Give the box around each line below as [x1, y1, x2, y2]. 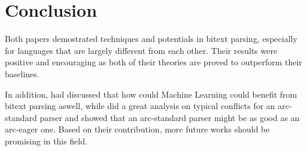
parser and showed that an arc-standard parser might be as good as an [39, 111, 300, 123]
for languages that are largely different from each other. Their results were [5, 44, 278, 56]
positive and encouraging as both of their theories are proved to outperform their [5, 56, 302, 68]
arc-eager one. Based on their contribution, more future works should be [5, 123, 270, 135]
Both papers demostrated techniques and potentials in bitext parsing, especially [5, 32, 297, 45]
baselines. [5, 67, 39, 80]
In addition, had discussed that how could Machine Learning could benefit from [5, 87, 297, 100]
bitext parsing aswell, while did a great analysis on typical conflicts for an [5, 99, 275, 112]
